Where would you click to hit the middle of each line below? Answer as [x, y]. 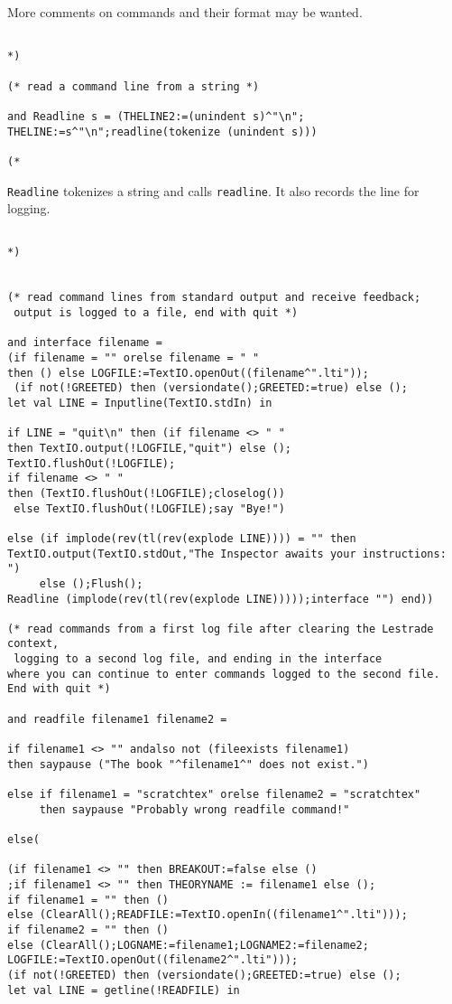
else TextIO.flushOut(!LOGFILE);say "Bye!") [149, 508]
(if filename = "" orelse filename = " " [134, 358]
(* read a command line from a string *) [134, 86]
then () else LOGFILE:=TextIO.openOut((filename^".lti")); [188, 373]
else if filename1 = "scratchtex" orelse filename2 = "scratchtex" [214, 795]
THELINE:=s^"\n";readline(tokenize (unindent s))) [162, 131]
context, [33, 644]
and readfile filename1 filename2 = [117, 719]
